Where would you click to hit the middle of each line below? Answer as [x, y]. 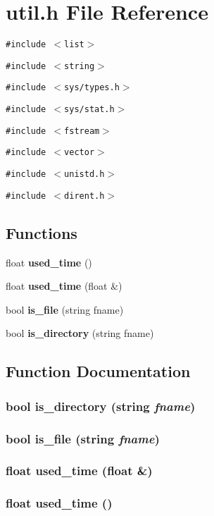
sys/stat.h [89, 110]
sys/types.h [92, 88]
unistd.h [84, 174]
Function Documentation [98, 371]
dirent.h [84, 196]
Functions [42, 232]
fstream [82, 131]
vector [80, 153]
